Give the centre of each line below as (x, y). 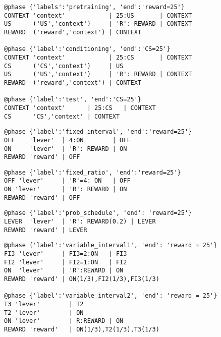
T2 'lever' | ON (44, 313)
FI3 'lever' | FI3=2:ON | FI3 (66, 254)
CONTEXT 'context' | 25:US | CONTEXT (98, 15)
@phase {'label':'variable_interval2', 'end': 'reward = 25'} (111, 296)
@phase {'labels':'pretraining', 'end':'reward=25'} (94, 7)
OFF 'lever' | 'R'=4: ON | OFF (67, 181)
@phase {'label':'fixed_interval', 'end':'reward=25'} (98, 132)
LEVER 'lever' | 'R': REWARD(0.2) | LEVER (80, 222)
